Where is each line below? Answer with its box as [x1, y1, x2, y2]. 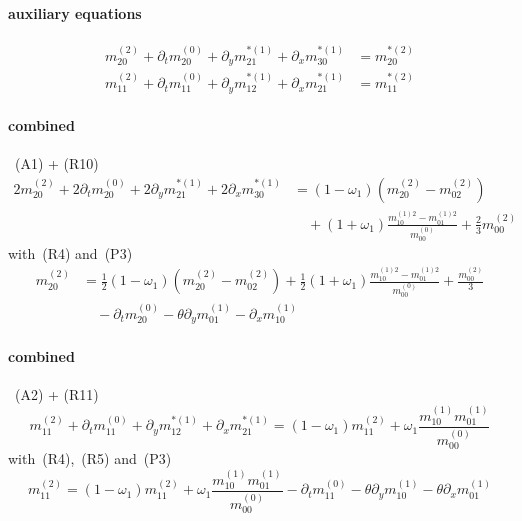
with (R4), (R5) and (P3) [8, 448, 172, 469]
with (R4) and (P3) [8, 242, 133, 263]
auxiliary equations [8, 2, 142, 23]
